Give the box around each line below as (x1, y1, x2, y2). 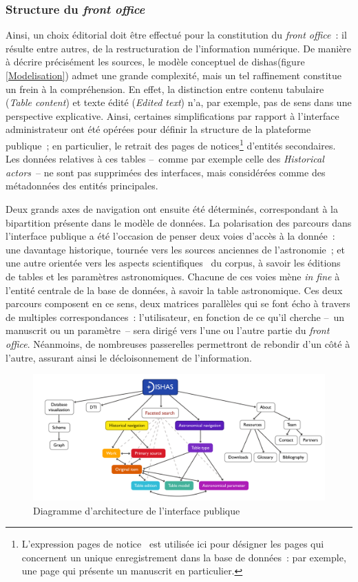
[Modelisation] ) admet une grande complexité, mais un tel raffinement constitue (6, 68, 341, 82)
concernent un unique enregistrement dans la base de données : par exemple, (21, 550, 346, 564)
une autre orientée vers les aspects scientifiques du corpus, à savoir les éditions (6, 256, 341, 270)
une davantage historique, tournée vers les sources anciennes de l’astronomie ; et (6, 242, 346, 256)
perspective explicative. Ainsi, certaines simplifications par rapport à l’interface (6, 108, 339, 123)
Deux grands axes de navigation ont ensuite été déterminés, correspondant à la (6, 202, 338, 216)
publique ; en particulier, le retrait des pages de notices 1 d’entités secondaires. (6, 136, 336, 152)
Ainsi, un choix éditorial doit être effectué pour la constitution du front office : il (6, 28, 347, 42)
